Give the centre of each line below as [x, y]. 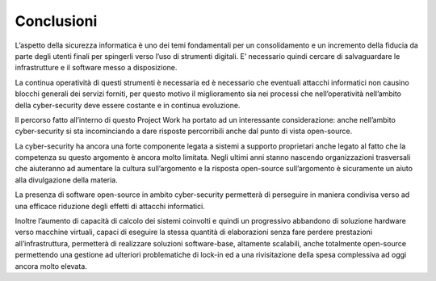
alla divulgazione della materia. [67, 180]
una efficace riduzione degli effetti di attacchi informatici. [110, 206]
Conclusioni [56, 21]
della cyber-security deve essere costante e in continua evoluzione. [128, 105]
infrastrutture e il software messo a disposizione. [96, 68]
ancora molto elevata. [51, 266]
